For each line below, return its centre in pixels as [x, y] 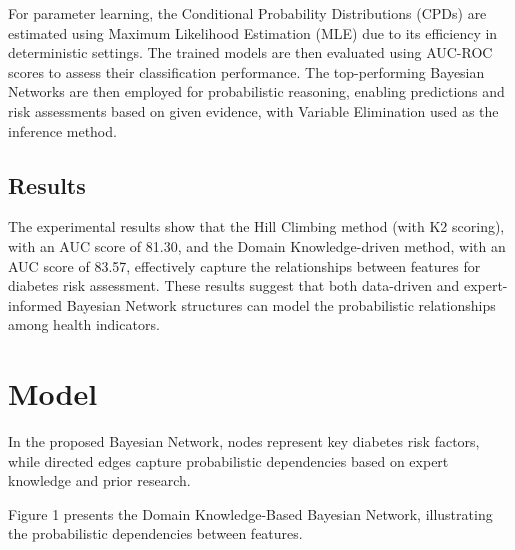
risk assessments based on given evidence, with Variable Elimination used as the [253, 110]
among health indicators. [84, 324]
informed [35, 304]
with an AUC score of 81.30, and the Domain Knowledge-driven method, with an [257, 245]
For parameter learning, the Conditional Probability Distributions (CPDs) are [247, 13]
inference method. [62, 130]
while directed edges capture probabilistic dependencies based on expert [228, 460]
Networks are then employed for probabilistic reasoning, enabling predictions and [256, 91]
